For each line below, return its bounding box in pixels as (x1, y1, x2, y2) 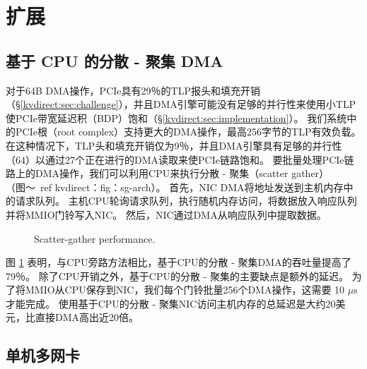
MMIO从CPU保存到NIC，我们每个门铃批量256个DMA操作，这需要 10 (25, 282, 345, 297)
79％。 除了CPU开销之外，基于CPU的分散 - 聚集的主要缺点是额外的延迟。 (6, 268, 349, 283)
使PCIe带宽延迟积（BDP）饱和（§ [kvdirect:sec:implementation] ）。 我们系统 (6, 110, 347, 125)
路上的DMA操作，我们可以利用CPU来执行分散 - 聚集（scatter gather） (6, 166, 330, 181)
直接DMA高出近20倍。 (35, 310, 139, 325)
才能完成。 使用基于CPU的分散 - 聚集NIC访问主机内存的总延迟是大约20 (6, 296, 336, 310)
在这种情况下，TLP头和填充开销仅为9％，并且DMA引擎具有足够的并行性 (6, 138, 342, 152)
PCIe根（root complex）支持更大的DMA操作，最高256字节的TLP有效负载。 (15, 124, 361, 139)
